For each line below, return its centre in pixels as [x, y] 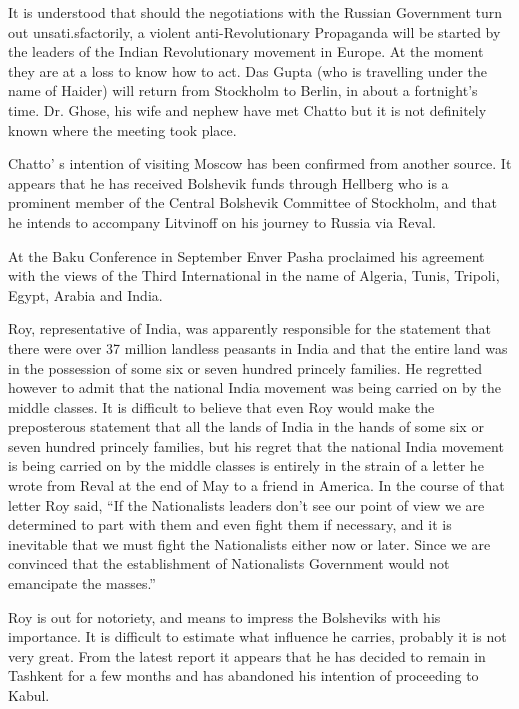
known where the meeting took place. [122, 129]
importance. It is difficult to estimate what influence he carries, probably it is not [257, 636]
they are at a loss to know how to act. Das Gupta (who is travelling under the [248, 70]
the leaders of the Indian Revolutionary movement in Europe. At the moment [246, 51]
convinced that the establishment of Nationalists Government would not [229, 563]
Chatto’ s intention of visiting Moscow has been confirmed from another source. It [260, 163]
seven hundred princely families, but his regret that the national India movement [256, 445]
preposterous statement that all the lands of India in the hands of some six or [246, 426]
